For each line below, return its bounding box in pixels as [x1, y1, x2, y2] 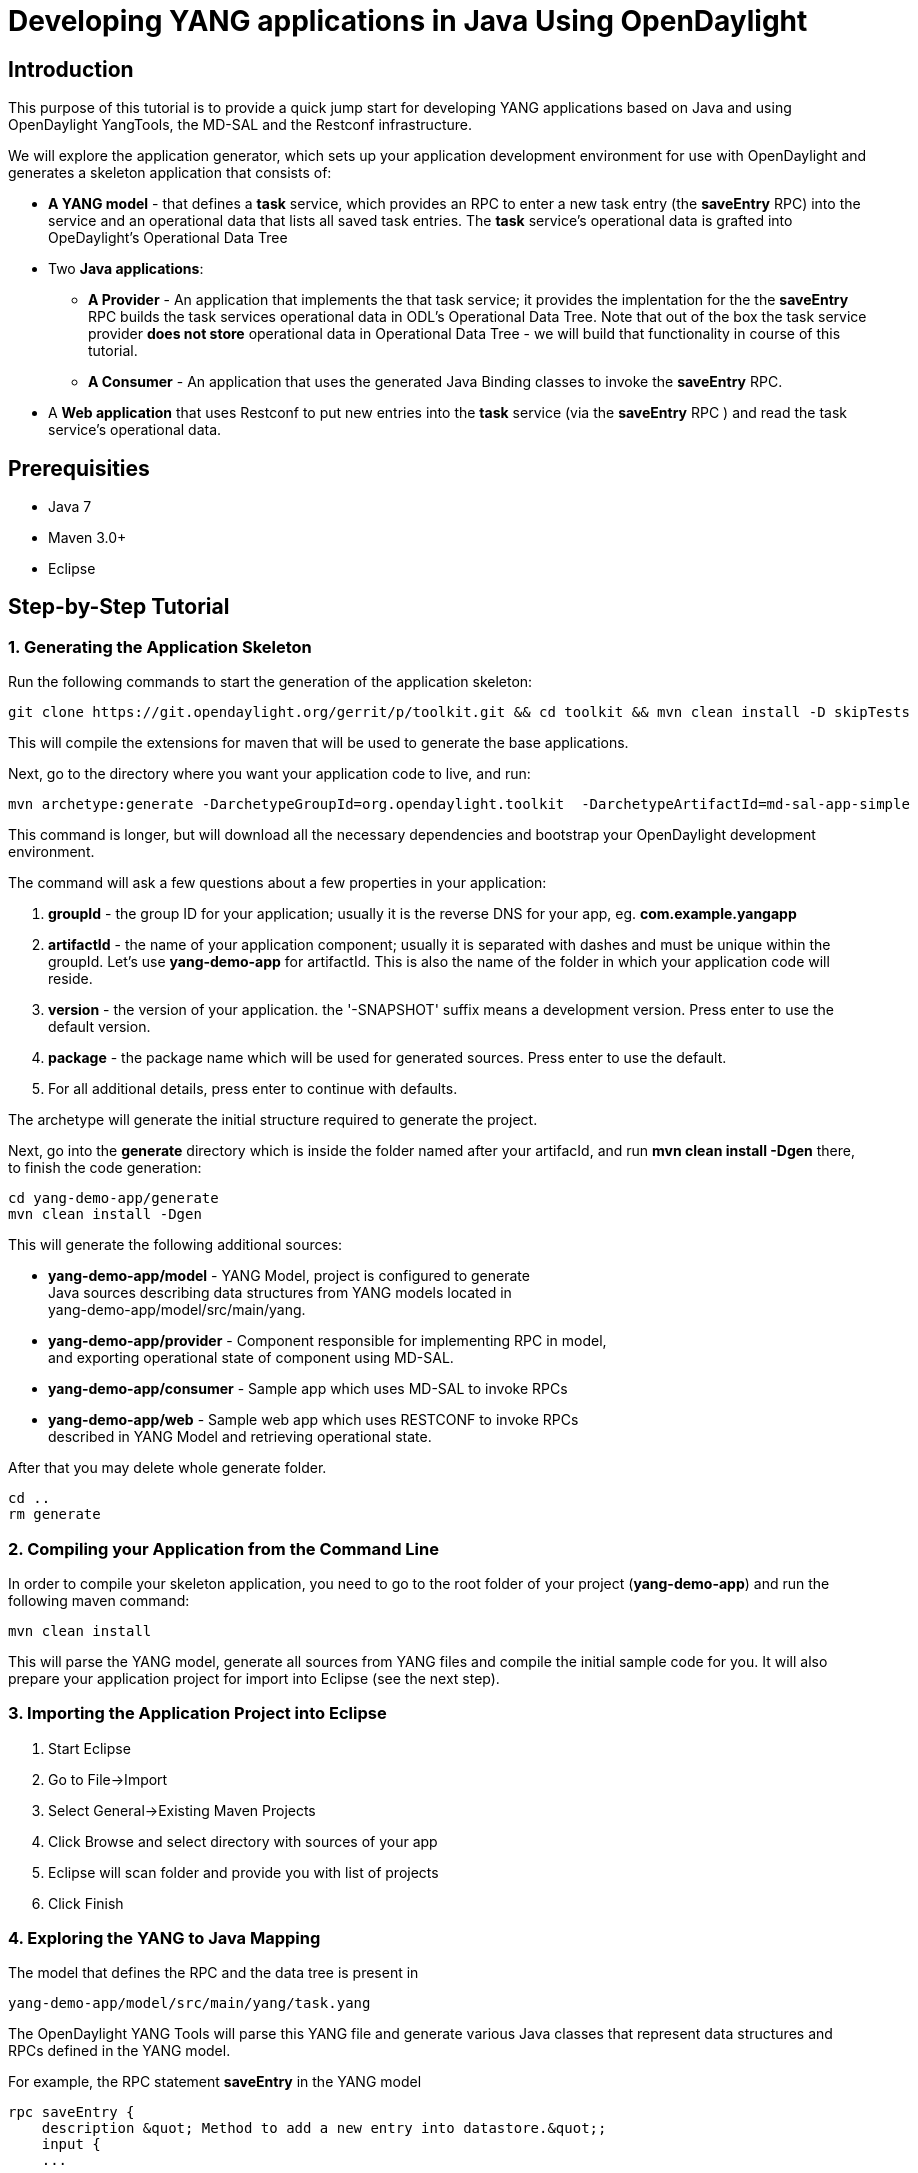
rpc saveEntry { [8, 2104, 135, 2121]
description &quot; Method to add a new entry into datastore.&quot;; [41, 2120, 607, 2137]
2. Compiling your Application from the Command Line [8, 1538, 439, 1559]
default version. [48, 1018, 151, 1036]
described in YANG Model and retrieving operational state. [48, 1428, 432, 1446]
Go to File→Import [48, 1770, 168, 1788]
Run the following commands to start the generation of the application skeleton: [8, 673, 533, 691]
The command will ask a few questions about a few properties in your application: [8, 874, 547, 892]
